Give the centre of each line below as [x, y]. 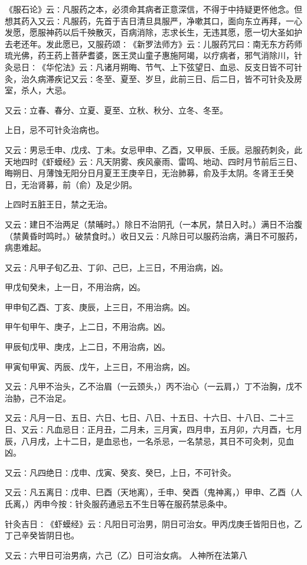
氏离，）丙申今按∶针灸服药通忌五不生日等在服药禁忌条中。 [118, 504]
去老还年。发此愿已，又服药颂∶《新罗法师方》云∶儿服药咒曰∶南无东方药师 [153, 43]
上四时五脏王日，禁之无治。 [58, 204]
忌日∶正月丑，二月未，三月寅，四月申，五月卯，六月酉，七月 [182, 429]
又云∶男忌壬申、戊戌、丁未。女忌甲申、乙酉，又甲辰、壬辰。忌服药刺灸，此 [153, 149]
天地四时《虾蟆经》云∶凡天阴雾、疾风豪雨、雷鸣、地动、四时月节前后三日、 [153, 161]
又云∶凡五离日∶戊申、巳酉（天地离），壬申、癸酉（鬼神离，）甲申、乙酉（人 [153, 492]
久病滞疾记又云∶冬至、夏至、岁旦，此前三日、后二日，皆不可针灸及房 [166, 78]
